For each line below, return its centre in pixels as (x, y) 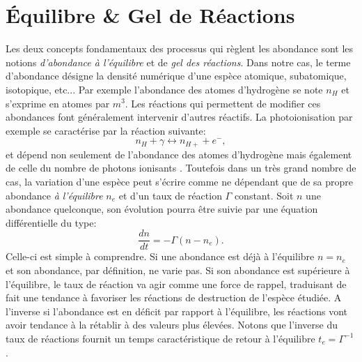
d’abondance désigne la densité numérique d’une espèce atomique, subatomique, (176, 76)
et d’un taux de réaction (170, 195)
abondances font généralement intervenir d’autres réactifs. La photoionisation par (179, 117)
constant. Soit (264, 195)
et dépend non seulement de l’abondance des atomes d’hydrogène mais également (179, 154)
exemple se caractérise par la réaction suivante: (106, 130)
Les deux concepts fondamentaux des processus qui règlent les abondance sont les (180, 48)
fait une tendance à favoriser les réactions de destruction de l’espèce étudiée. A (174, 297)
